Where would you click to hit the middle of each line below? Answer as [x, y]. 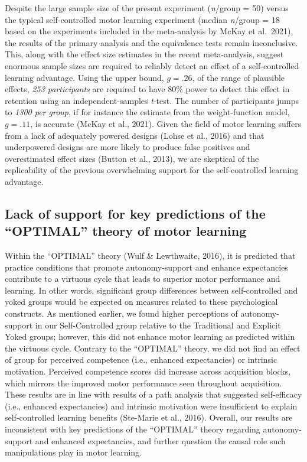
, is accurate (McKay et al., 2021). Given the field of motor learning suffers [166, 123]
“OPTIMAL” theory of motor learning [126, 231]
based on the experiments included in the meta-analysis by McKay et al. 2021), [149, 31]
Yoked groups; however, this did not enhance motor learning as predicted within [150, 336]
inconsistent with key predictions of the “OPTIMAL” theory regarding [133, 429]
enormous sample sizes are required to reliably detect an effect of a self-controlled [152, 65]
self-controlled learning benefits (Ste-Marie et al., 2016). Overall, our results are [149, 417]
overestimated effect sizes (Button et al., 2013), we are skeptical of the [132, 158]
